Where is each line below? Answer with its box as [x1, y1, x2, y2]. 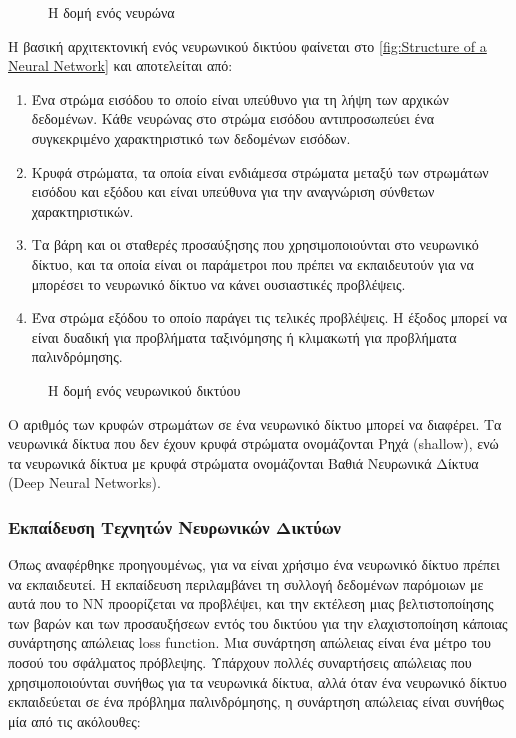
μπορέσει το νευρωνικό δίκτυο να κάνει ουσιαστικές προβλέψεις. [31, 273, 406, 294]
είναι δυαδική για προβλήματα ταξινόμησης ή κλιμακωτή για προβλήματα [31, 326, 457, 347]
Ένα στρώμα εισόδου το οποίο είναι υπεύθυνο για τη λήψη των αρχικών [31, 88, 449, 109]
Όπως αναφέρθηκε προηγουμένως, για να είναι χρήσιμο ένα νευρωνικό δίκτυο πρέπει [8, 554, 500, 575]
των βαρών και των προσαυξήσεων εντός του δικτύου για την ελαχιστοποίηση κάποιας [8, 612, 508, 633]
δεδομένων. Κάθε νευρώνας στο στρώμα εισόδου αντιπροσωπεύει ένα [31, 108, 435, 129]
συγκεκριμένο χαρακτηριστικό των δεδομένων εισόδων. [31, 127, 351, 148]
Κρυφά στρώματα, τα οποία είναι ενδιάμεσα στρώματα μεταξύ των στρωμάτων [31, 161, 489, 182]
